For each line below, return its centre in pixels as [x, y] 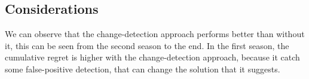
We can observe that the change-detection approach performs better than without [155, 34]
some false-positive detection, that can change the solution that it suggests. [143, 69]
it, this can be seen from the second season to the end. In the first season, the [147, 45]
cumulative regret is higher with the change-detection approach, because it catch [152, 57]
